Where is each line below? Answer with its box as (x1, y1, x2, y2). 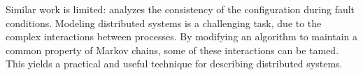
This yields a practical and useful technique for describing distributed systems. (6, 56, 343, 71)
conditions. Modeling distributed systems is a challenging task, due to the (6, 15, 322, 30)
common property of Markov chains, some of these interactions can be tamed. (6, 42, 339, 57)
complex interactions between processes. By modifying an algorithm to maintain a (6, 29, 358, 44)
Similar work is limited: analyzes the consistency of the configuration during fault (6, 2, 355, 16)
